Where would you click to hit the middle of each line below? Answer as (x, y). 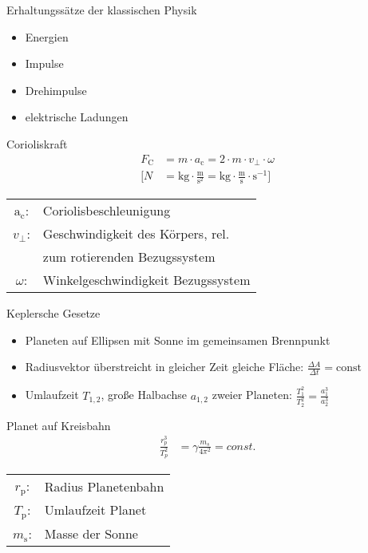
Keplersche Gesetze (53, 313)
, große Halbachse (144, 395)
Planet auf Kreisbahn (59, 425)
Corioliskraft (37, 143)
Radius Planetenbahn (104, 486)
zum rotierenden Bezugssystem (129, 257)
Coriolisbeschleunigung (107, 211)
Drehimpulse (56, 90)
